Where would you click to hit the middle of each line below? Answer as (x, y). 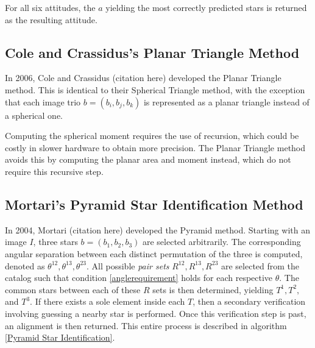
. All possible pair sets (128, 265)
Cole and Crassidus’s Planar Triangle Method (152, 52)
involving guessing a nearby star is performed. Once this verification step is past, (156, 313)
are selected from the (260, 265)
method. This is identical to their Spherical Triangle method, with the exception (155, 89)
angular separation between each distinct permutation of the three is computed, (154, 253)
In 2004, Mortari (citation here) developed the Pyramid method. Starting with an (157, 229)
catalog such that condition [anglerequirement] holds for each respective (139, 278)
